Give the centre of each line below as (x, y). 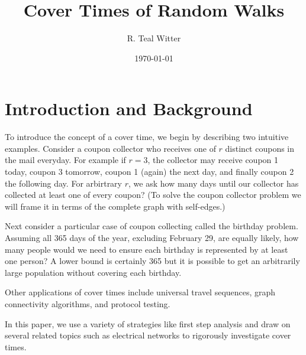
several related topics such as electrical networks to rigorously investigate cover (148, 335)
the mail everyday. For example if (65, 160)
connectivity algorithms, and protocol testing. (88, 303)
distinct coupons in (260, 148)
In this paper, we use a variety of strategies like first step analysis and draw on (148, 323)
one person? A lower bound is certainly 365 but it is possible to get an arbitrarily (152, 261)
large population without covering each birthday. (93, 272)
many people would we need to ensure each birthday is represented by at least (146, 249)
